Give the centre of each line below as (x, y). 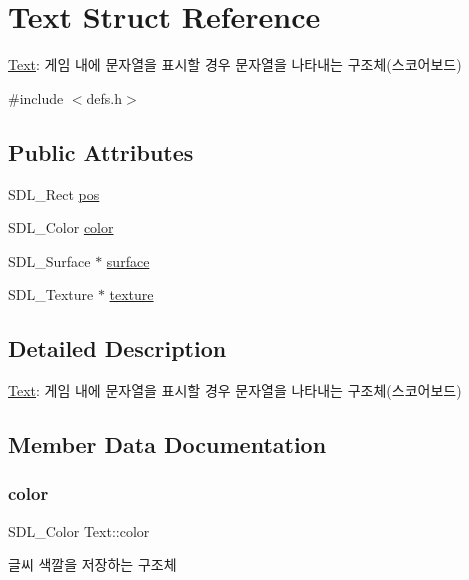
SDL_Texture (51, 294)
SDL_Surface (49, 260)
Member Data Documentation (167, 444)
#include (36, 97)
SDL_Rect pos (54, 193)
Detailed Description (117, 348)
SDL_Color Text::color (79, 530)
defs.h (104, 97)
